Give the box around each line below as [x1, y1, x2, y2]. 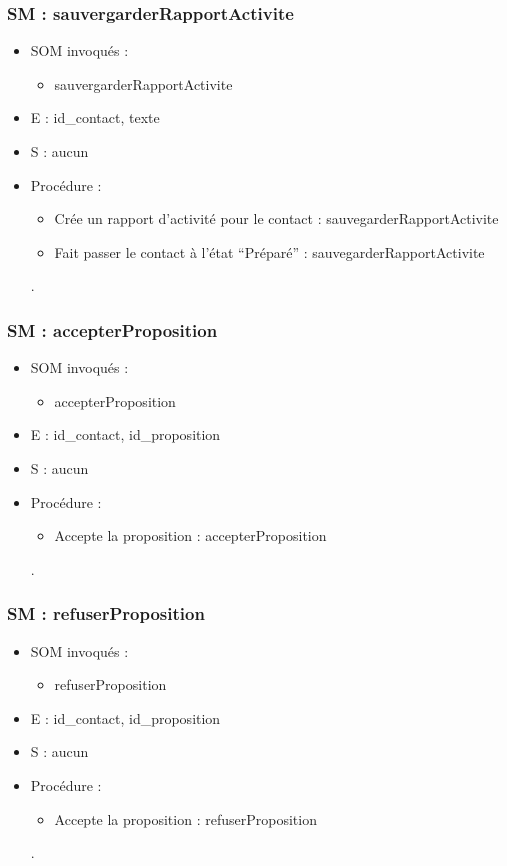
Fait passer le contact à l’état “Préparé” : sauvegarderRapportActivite [54, 241, 485, 262]
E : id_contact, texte [30, 107, 160, 128]
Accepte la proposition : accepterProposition [54, 525, 327, 546]
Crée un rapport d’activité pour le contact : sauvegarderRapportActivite [54, 208, 499, 229]
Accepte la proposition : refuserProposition [54, 808, 317, 829]
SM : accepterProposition [7, 317, 218, 342]
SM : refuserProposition [7, 601, 205, 626]
